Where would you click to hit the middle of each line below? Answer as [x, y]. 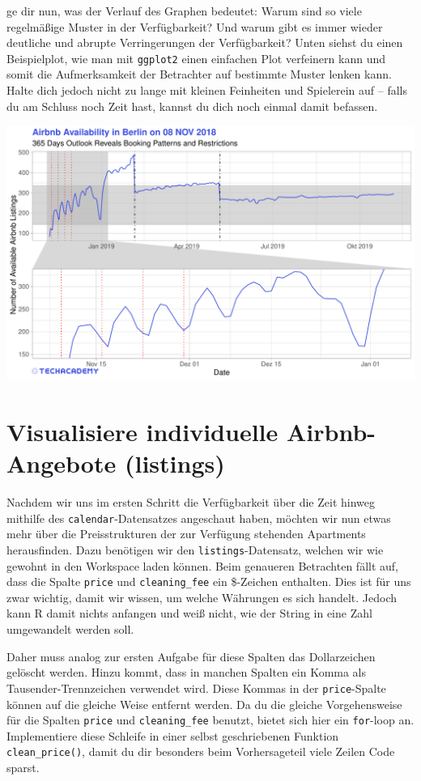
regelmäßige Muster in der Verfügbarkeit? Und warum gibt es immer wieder [195, 26]
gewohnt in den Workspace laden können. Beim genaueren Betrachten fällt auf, [202, 565]
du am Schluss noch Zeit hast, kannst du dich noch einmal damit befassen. [192, 106]
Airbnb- [331, 431]
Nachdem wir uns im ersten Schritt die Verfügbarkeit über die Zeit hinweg [191, 502]
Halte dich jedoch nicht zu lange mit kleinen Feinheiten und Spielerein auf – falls [207, 90]
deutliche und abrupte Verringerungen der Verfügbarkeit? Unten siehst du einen [205, 42]
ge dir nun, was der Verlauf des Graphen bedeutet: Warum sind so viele [184, 11]
